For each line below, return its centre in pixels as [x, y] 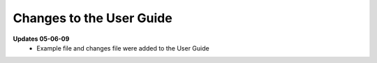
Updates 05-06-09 [41, 39]
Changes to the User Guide [93, 18]
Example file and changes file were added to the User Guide [123, 48]
